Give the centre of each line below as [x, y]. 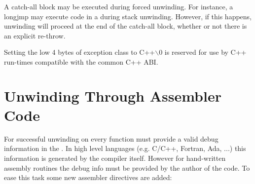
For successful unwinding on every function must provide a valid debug [111, 138]
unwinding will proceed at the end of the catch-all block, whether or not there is [126, 26]
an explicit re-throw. [35, 35]
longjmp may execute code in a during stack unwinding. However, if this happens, [128, 16]
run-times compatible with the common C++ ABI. [81, 61]
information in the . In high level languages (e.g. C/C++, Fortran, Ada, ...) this [125, 148]
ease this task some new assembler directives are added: [88, 177]
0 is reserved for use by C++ [203, 52]
